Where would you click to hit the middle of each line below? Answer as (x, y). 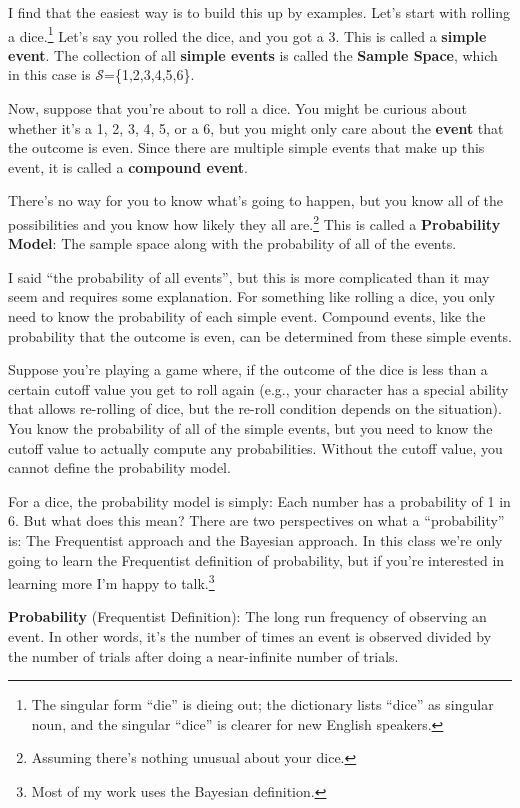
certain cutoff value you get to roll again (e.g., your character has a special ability (258, 388)
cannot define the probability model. (119, 467)
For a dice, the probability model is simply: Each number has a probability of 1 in (259, 500)
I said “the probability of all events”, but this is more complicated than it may (249, 276)
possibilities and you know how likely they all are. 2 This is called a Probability (254, 222)
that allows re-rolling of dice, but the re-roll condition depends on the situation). (255, 408)
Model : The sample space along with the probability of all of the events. (232, 243)
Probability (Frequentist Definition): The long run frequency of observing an (247, 616)
